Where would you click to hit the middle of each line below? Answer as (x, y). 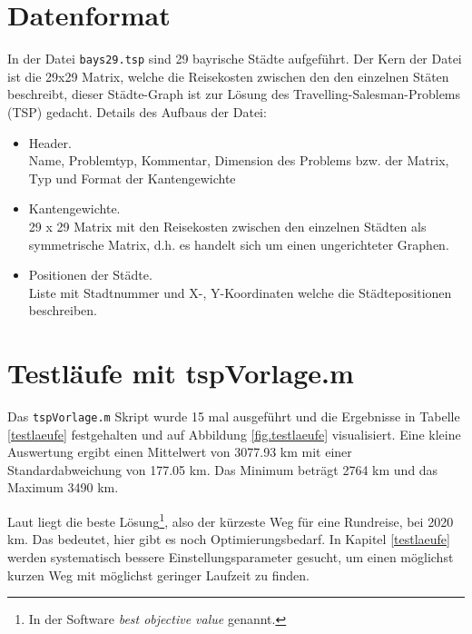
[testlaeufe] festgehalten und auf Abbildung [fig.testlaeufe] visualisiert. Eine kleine (234, 434)
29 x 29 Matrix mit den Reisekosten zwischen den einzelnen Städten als (227, 226)
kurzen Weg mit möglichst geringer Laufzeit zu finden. (158, 575)
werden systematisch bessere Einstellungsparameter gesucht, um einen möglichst (231, 556)
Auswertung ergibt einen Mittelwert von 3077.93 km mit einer (180, 452)
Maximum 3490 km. (63, 487)
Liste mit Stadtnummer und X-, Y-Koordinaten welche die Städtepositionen (240, 292)
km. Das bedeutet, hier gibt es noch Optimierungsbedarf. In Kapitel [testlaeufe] (229, 539)
